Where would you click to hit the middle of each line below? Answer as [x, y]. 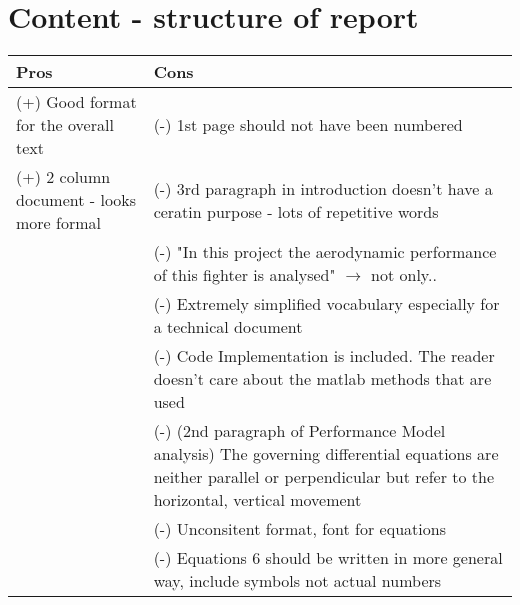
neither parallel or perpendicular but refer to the [324, 477]
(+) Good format [76, 102]
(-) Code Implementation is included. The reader [324, 356]
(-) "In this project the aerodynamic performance [325, 252]
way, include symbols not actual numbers [297, 581]
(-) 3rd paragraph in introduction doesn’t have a [323, 188]
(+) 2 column [63, 177]
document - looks [76, 200]
